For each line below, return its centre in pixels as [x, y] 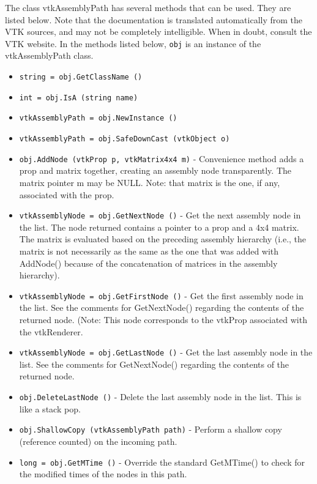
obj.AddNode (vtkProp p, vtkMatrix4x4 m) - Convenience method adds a [162, 158]
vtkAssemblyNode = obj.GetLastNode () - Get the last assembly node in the [166, 352]
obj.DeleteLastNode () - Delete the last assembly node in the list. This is [160, 397]
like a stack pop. [50, 408]
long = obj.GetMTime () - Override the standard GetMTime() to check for [162, 462]
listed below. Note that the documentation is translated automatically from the [154, 19]
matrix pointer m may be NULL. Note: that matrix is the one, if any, [150, 182]
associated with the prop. [67, 194]
